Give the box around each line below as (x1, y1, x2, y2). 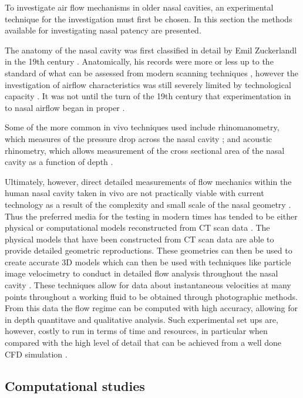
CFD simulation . (5, 348, 68, 360)
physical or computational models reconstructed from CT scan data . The (5, 221, 270, 234)
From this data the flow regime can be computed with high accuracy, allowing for (5, 302, 298, 314)
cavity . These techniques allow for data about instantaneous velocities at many (5, 279, 291, 291)
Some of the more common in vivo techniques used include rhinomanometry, (5, 121, 280, 133)
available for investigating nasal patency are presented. (5, 24, 201, 36)
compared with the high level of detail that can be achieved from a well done (5, 336, 282, 349)
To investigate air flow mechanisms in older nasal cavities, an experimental (5, 1, 274, 13)
